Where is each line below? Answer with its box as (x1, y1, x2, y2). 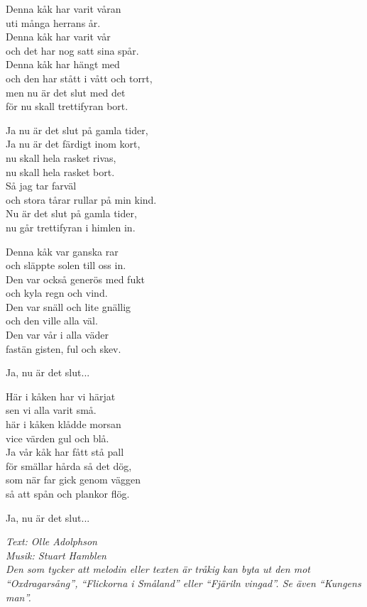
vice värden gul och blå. (6, 430, 109, 445)
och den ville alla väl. (6, 313, 98, 328)
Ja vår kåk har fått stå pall (6, 444, 124, 459)
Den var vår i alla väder (6, 327, 109, 342)
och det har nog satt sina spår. (6, 43, 139, 58)
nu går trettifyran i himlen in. (6, 219, 136, 234)
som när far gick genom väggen (6, 472, 141, 487)
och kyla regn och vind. (6, 285, 108, 300)
